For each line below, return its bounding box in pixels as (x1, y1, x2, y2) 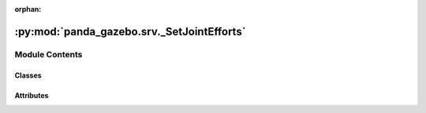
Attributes (14, 90, 49, 100)
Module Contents (14, 49, 83, 60)
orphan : (14, 5, 42, 13)
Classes (14, 71, 43, 80)
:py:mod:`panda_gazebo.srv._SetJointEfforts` (14, 24, 246, 38)
